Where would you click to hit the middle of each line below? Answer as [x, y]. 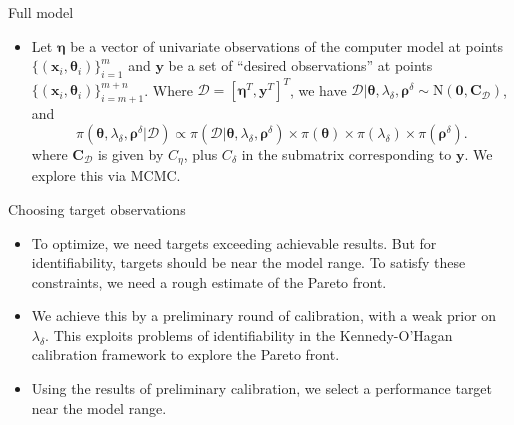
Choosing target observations [97, 208]
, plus [200, 153]
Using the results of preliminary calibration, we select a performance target [262, 388]
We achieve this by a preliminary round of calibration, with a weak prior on [264, 315]
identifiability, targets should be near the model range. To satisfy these [248, 262]
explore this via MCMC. [106, 175]
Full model [41, 12]
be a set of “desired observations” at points [300, 65]
